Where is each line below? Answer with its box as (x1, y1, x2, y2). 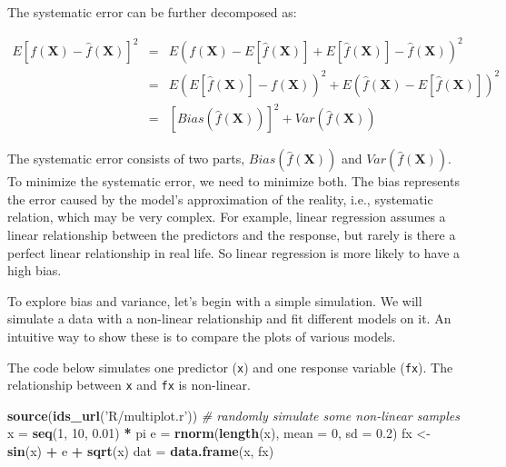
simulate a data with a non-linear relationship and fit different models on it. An (7, 309, 451, 328)
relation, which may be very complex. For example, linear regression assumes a (7, 207, 446, 226)
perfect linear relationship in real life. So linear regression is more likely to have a (7, 243, 461, 262)
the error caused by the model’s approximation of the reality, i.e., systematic (7, 189, 433, 208)
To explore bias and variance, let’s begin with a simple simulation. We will (7, 291, 422, 310)
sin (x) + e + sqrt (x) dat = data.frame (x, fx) (7, 442, 274, 461)
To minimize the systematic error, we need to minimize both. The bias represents (7, 172, 460, 191)
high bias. (7, 261, 62, 280)
